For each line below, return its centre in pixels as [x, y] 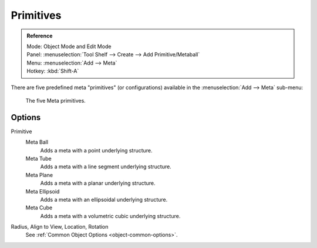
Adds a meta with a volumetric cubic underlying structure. [110, 216]
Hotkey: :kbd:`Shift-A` [53, 71]
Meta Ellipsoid [43, 191]
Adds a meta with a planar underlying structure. [98, 183]
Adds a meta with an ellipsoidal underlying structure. [104, 199]
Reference [40, 36]
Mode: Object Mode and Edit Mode [69, 46]
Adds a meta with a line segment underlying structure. [106, 167]
